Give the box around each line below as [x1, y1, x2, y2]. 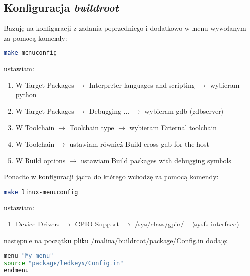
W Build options [15, 155, 66, 165]
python [15, 89, 37, 100]
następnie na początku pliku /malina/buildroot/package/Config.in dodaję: [4, 235, 228, 246]
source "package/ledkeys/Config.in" [4, 259, 124, 267]
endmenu [4, 267, 29, 274]
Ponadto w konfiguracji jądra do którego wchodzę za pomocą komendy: [4, 172, 219, 182]
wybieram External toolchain [129, 122, 217, 132]
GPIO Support [75, 219, 120, 229]
